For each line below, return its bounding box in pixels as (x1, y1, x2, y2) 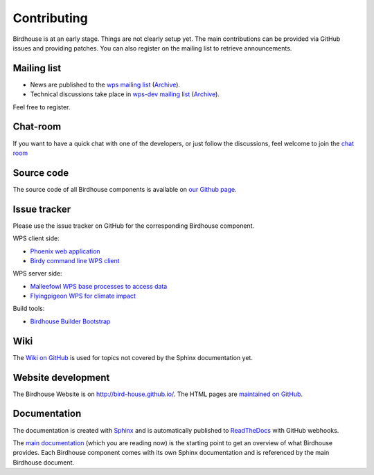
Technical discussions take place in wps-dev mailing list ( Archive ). (30, 90, 220, 98)
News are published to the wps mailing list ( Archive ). (30, 80, 180, 89)
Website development (12, 371, 110, 384)
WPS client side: (12, 234, 60, 242)
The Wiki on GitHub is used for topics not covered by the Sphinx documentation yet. (12, 353, 253, 361)
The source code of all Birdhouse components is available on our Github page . (12, 185, 237, 193)
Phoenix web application (30, 247, 100, 256)
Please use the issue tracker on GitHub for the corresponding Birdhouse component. (12, 222, 255, 230)
